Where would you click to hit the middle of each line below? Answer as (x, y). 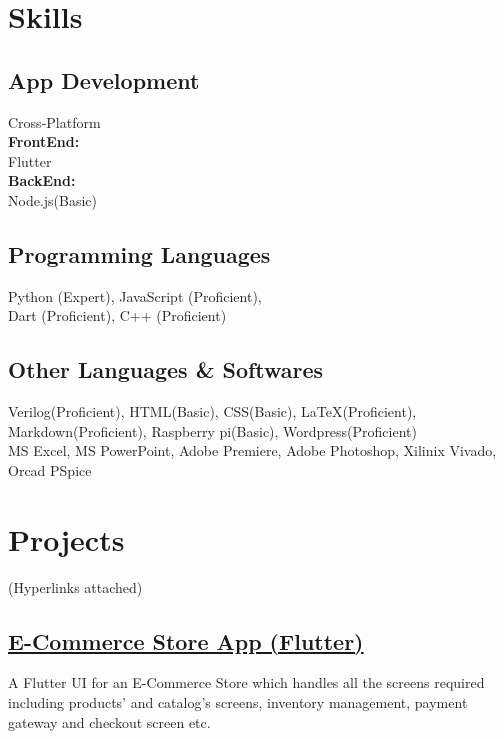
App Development (104, 79)
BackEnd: (42, 180)
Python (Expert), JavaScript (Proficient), (135, 295)
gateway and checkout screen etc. (109, 721)
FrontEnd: (44, 141)
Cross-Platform (54, 121)
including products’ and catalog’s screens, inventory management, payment (238, 702)
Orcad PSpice (50, 469)
